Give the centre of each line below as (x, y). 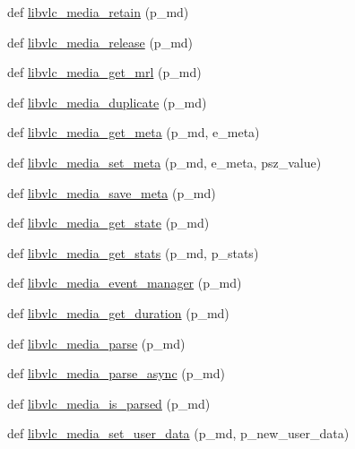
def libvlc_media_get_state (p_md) (108, 223)
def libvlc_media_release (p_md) (100, 42)
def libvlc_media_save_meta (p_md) (112, 192)
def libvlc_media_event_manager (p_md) (125, 283)
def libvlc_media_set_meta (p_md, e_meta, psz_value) (165, 162)
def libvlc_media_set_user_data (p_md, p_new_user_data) (178, 433)
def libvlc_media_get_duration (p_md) (118, 312)
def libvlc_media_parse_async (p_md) (116, 373)
